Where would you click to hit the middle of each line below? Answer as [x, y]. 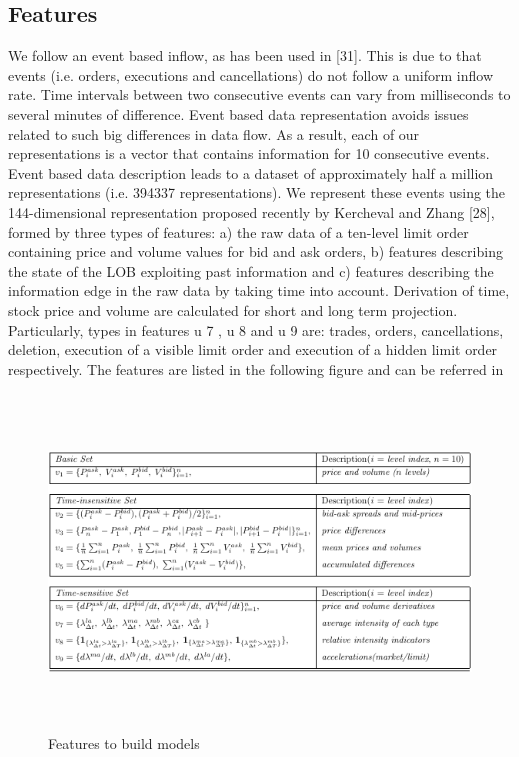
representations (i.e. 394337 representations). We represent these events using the [257, 192]
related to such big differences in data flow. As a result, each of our [214, 133]
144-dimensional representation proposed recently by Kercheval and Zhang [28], [251, 211]
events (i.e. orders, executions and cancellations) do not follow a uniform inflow [250, 74]
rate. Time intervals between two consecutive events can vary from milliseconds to [259, 94]
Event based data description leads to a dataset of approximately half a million [251, 172]
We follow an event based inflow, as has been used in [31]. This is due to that [245, 55]
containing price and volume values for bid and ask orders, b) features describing [255, 251]
